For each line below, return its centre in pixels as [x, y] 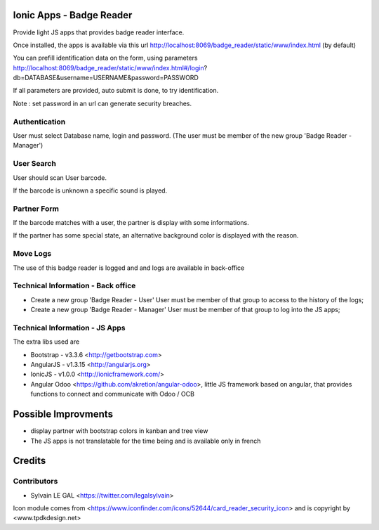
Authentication [39, 122]
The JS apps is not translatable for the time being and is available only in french [146, 441]
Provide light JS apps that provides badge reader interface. [99, 32]
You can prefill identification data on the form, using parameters [105, 58]
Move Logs [32, 254]
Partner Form [36, 209]
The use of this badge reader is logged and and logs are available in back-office [129, 268]
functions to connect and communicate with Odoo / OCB [112, 394]
